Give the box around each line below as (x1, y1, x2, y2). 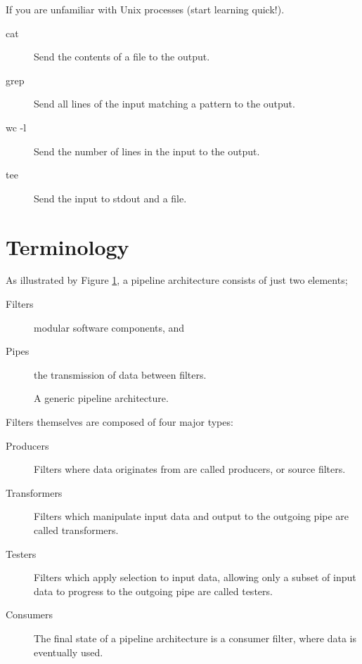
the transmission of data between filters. (34, 367, 207, 382)
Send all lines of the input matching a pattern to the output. (34, 96, 295, 111)
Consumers (6, 607, 53, 622)
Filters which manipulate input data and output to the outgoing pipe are (34, 509, 349, 523)
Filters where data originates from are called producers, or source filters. (34, 462, 346, 476)
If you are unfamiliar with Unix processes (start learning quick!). (6, 2, 285, 16)
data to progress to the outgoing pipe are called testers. (34, 583, 273, 598)
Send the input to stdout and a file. (34, 190, 187, 205)
